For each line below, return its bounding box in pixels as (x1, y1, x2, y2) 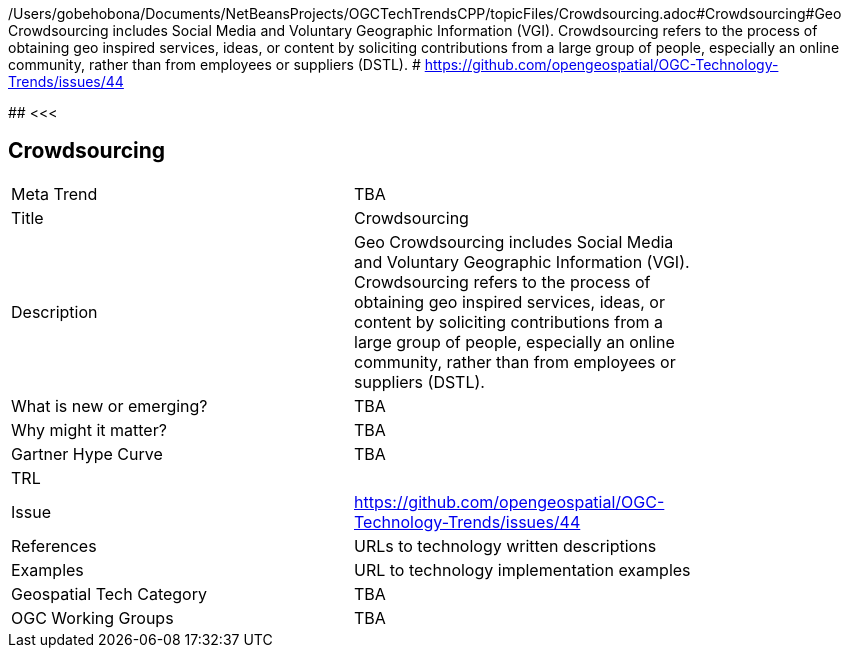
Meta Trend (11, 183, 98, 204)
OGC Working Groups (11, 607, 174, 628)
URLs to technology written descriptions (354, 535, 657, 556)
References (11, 535, 97, 556)
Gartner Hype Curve (11, 443, 163, 464)
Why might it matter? (11, 419, 167, 440)
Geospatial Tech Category (11, 583, 207, 604)
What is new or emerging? (11, 395, 208, 416)
